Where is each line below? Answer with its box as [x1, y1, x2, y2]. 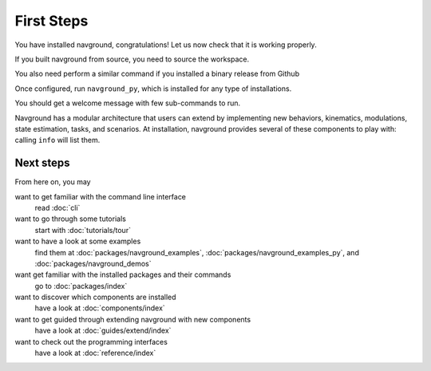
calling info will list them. [14, 136, 101, 145]
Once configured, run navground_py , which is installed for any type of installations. [14, 84, 292, 93]
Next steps [14, 156, 70, 170]
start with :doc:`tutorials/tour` [34, 225, 132, 235]
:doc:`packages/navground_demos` [34, 259, 152, 268]
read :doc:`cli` [34, 203, 81, 212]
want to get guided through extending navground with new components [14, 314, 251, 324]
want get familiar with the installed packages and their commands [14, 270, 231, 279]
